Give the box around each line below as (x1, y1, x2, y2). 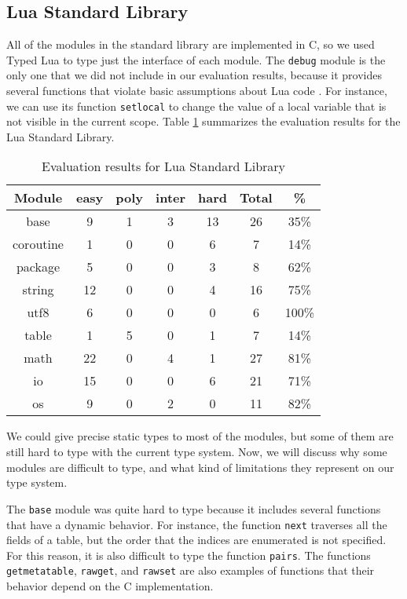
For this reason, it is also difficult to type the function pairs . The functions (6, 546, 371, 563)
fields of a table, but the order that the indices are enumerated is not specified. (6, 531, 387, 548)
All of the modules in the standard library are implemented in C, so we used (6, 36, 375, 53)
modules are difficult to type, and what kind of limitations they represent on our (6, 458, 394, 475)
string (22, 280, 54, 299)
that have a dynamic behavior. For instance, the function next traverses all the (6, 516, 387, 532)
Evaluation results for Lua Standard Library (42, 157, 286, 176)
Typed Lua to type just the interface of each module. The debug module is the (6, 51, 386, 68)
